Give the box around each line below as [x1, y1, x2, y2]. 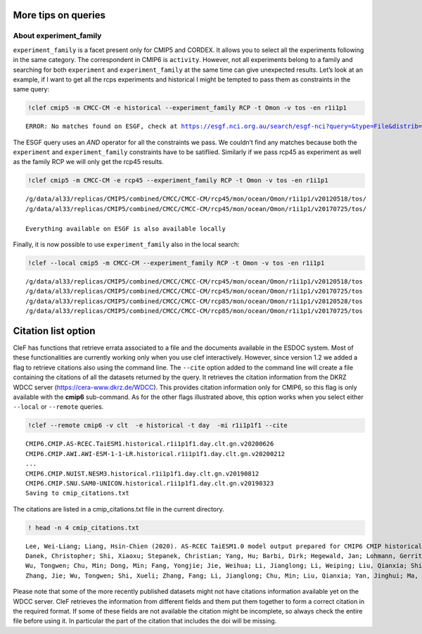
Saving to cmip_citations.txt [25, 489, 130, 497]
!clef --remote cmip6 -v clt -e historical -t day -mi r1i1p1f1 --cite [27, 421, 288, 429]
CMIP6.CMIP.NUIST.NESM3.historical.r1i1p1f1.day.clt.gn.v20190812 [25, 469, 260, 478]
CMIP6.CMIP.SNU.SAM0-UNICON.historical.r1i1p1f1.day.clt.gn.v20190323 [25, 479, 274, 487]
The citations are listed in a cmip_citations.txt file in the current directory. [13, 505, 224, 513]
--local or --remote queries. [13, 402, 104, 411]
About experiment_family [13, 31, 102, 41]
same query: [13, 85, 50, 94]
